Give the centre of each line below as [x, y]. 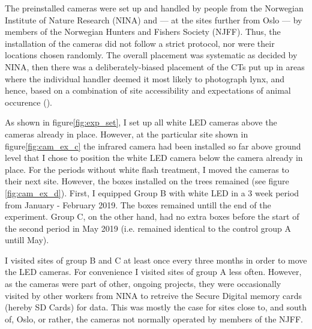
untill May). [27, 240]
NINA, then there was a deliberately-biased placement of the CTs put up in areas [155, 66]
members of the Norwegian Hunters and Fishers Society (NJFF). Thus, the [143, 32]
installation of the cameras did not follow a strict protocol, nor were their [140, 43]
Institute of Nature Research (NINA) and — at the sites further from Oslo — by [154, 20]
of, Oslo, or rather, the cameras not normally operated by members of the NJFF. [154, 318]
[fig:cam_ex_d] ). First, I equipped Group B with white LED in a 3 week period [152, 192]
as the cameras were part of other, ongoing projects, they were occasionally [143, 284]
